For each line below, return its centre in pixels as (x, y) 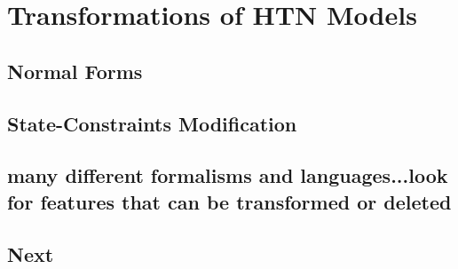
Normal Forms (75, 71)
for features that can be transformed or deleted (229, 201)
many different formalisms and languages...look (228, 175)
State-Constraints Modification (152, 123)
